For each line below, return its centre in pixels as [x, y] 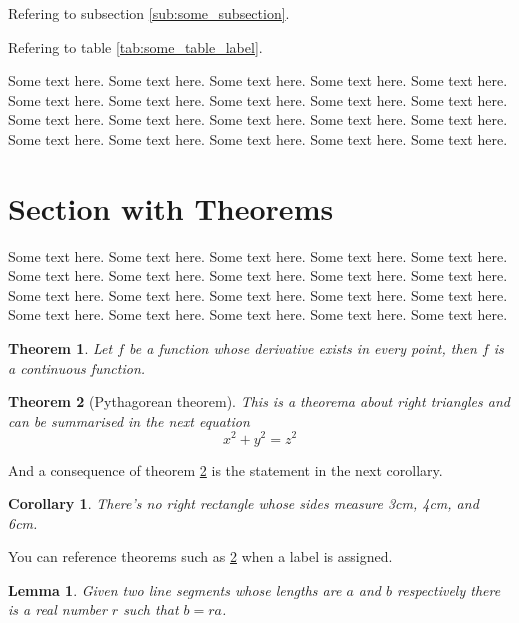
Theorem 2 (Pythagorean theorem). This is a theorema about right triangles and [259, 401]
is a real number [57, 609]
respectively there [449, 589]
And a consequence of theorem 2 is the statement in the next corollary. [225, 469]
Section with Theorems [171, 207]
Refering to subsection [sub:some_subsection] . [149, 13]
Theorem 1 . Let [60, 348]
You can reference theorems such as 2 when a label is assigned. [200, 556]
